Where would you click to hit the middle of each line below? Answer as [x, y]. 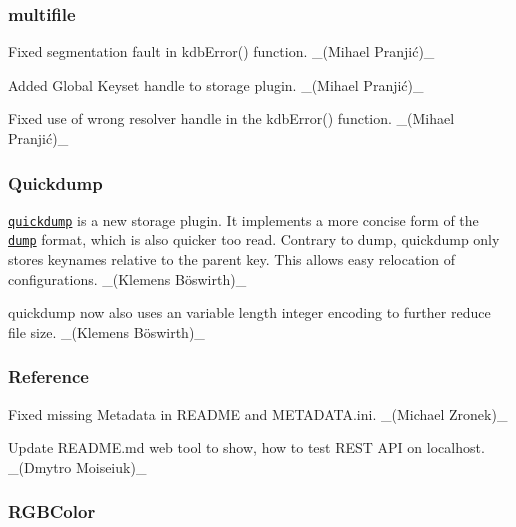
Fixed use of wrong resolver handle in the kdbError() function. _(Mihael [231, 118]
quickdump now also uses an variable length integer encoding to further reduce [249, 312]
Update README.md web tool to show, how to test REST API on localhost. [246, 447]
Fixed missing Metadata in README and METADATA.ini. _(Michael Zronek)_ [258, 413]
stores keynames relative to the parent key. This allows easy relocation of [232, 259]
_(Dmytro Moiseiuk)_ [77, 466]
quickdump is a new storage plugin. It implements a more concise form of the [243, 219]
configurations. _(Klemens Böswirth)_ [127, 278]
